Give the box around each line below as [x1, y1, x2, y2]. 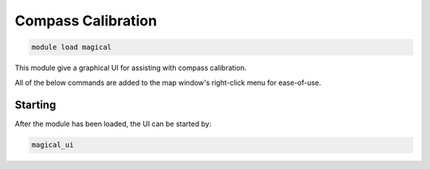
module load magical [31, 43, 111, 52]
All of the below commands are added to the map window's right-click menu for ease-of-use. [14, 78, 322, 87]
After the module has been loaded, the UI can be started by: [14, 119, 212, 129]
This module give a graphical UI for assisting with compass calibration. [14, 63, 247, 73]
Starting [14, 98, 57, 112]
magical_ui [31, 140, 74, 150]
